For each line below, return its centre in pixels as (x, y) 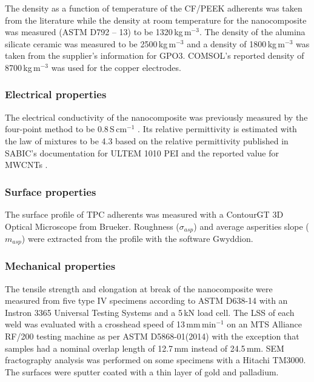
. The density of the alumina (252, 32)
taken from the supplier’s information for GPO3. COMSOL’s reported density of (155, 55)
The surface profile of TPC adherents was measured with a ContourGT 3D (144, 214)
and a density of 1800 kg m (236, 43)
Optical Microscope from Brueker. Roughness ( (92, 226)
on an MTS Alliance (265, 324)
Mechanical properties (60, 266)
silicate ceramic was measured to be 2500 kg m (91, 43)
